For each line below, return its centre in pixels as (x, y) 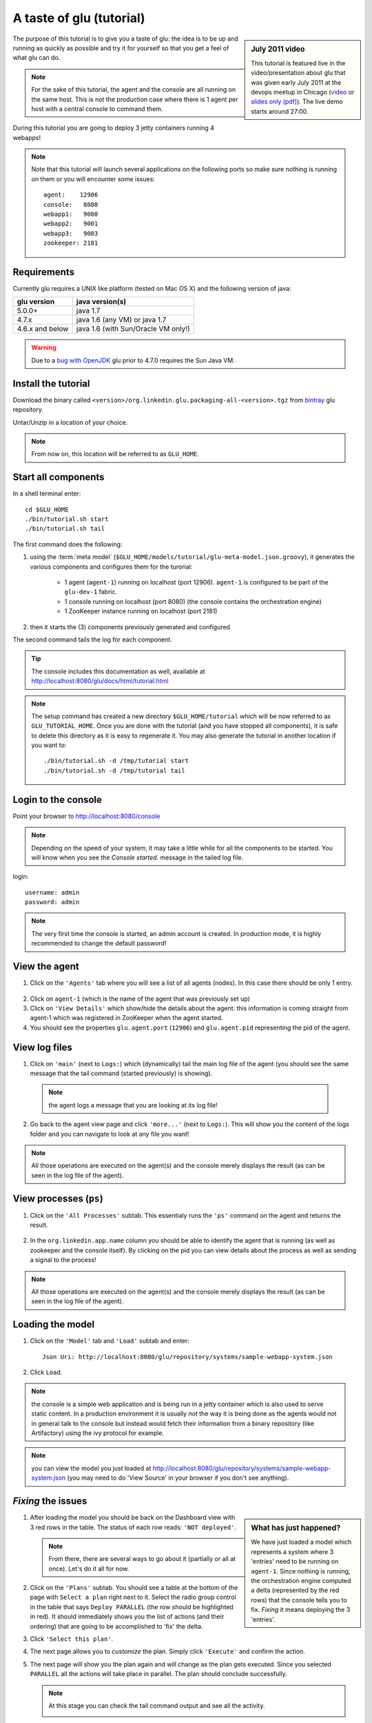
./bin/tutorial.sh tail (65, 529)
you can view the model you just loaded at (91, 1468)
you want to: (49, 745)
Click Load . (46, 1372)
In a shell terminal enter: (47, 493)
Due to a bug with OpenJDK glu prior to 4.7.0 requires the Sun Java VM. (133, 360)
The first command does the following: (68, 544)
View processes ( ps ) (58, 1198)
